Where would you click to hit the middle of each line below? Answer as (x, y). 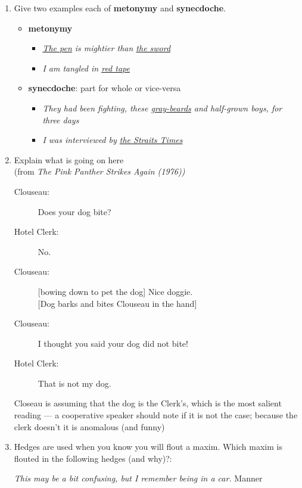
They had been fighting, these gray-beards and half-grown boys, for (162, 108)
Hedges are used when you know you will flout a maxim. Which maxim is (148, 447)
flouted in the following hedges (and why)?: (93, 458)
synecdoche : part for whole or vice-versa (105, 88)
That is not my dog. (74, 383)
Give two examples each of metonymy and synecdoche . (120, 8)
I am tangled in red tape (86, 68)
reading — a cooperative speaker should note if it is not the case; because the (156, 415)
